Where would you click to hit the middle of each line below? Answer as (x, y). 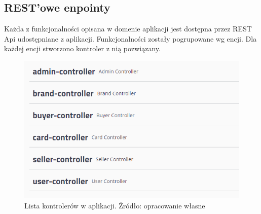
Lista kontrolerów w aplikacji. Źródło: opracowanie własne (115, 206)
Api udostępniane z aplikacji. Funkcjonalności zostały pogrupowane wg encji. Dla (130, 38)
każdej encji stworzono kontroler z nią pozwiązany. (82, 48)
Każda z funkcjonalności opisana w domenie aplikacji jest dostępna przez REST (128, 29)
